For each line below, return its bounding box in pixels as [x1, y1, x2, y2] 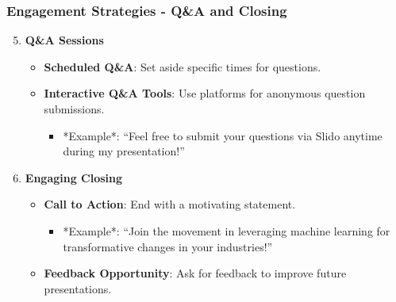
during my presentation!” [63, 143, 185, 159]
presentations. [44, 280, 112, 296]
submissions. [44, 101, 105, 117]
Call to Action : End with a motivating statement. [44, 196, 296, 212]
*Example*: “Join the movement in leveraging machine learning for [63, 222, 390, 239]
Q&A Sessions [25, 32, 104, 48]
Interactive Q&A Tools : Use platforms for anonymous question [44, 85, 366, 101]
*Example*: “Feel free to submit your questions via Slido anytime [63, 127, 383, 143]
